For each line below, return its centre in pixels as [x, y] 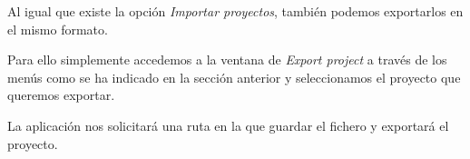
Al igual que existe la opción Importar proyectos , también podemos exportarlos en [235, 11]
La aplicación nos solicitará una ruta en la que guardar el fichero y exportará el [228, 125]
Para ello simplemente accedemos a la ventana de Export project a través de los [227, 60]
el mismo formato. [58, 29]
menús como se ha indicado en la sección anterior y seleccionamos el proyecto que [234, 77]
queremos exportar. [61, 95]
